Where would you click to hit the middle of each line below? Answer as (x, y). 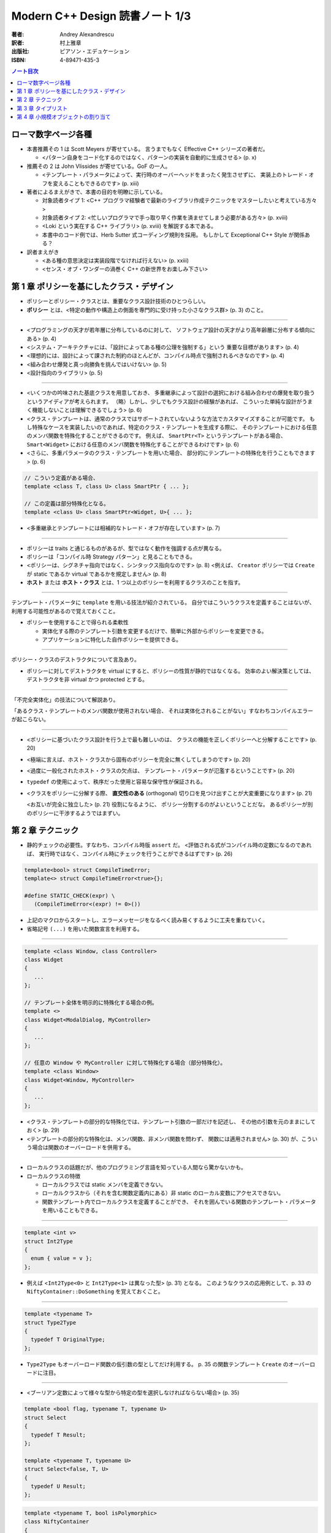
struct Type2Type (50, 1322)
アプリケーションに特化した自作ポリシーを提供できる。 (112, 640)
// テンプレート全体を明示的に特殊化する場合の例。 (91, 1003)
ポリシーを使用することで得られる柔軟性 (78, 622)
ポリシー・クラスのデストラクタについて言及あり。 (76, 660)
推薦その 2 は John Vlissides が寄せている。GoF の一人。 (99, 166)
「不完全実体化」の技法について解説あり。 (65, 700)
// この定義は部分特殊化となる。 (67, 503)
